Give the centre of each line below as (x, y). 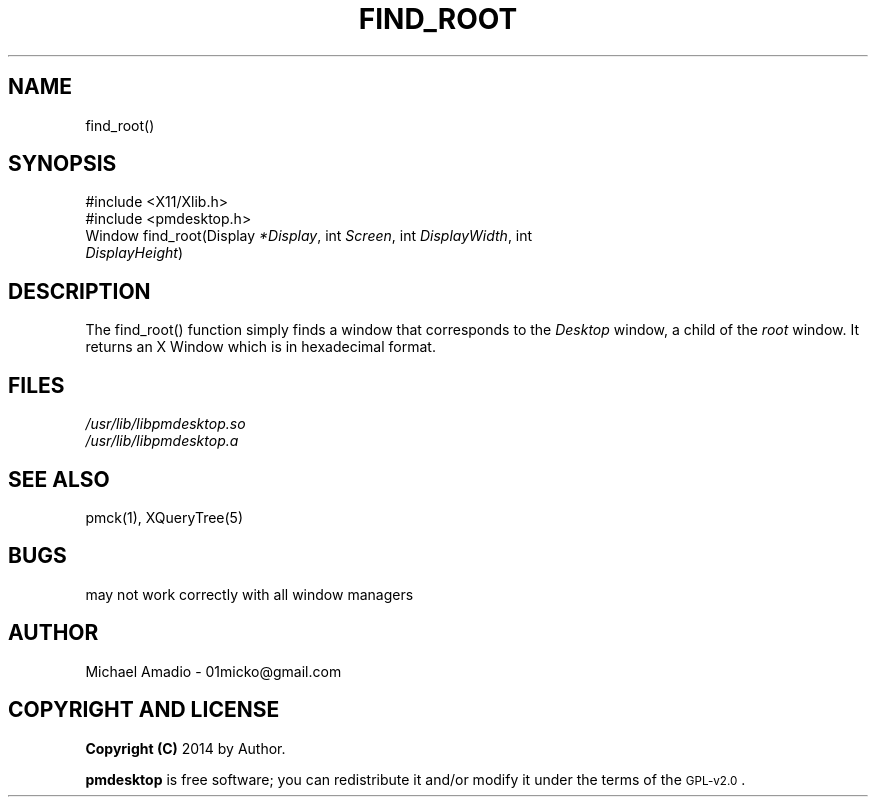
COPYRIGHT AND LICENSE (144, 710)
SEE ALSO (59, 479)
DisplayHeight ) (134, 253)
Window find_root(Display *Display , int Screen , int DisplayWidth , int (309, 236)
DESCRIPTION (79, 291)
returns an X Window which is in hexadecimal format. (260, 347)
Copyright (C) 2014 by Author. (185, 748)
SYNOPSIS (62, 164)
